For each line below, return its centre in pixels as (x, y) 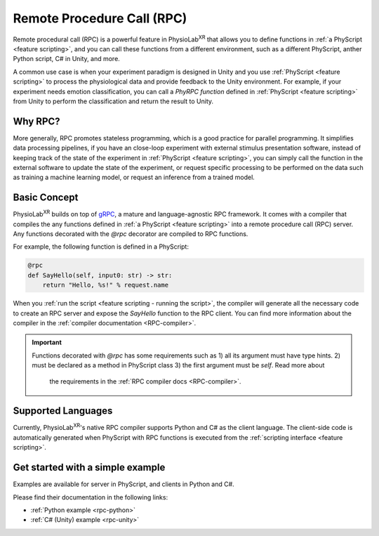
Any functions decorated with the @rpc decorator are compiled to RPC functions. (131, 234)
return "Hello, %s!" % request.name (105, 285)
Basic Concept (46, 198)
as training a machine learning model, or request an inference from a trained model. (134, 177)
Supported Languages (63, 411)
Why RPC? (36, 121)
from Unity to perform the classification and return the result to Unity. (113, 101)
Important (47, 342)
